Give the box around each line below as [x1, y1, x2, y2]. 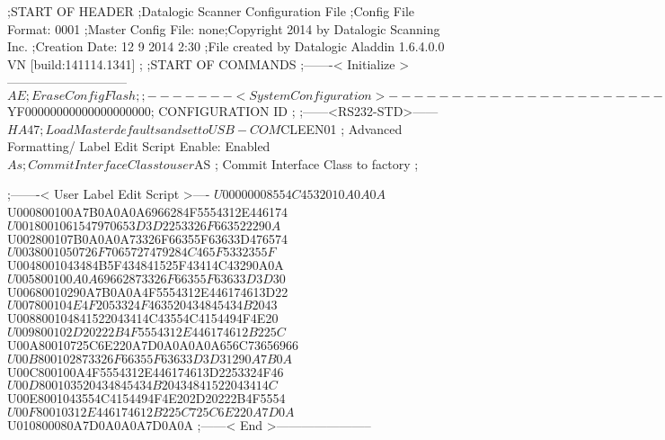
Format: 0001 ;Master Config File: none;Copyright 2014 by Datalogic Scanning [7, 19, 440, 38]
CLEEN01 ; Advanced [280, 119, 403, 138]
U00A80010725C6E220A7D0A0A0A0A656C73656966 [7, 335, 298, 354]
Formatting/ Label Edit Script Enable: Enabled [7, 137, 270, 156]
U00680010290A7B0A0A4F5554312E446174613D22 [7, 282, 288, 301]
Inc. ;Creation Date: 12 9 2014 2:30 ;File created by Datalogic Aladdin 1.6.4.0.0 [7, 37, 445, 56]
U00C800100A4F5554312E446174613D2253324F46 [7, 362, 284, 381]
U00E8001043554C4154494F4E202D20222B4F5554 [7, 389, 286, 408]
